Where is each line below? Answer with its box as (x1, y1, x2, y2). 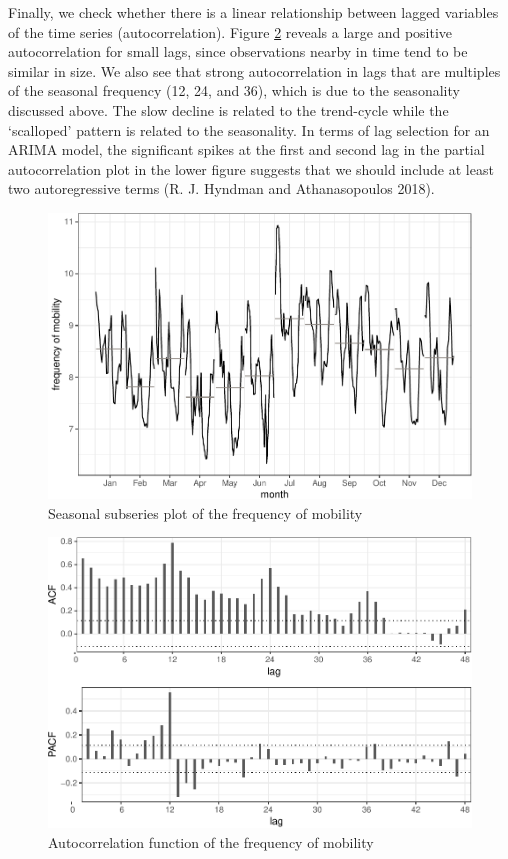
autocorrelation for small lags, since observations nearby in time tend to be (8, 41, 468, 62)
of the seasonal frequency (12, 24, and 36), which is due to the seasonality (8, 80, 460, 101)
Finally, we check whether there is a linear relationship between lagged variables (8, 2, 499, 22)
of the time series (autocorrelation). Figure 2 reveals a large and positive (8, 21, 453, 42)
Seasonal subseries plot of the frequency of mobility (48, 502, 363, 523)
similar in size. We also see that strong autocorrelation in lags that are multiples (8, 60, 501, 81)
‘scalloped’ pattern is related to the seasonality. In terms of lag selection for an (8, 119, 490, 140)
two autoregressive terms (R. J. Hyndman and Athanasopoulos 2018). (8, 178, 435, 199)
